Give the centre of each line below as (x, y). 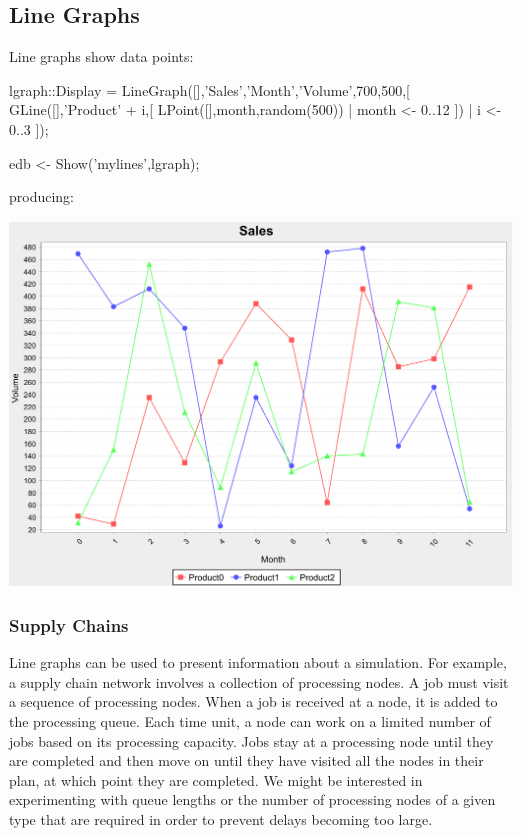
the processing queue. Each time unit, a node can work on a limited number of (250, 721)
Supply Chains (69, 624)
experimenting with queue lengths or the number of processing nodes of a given (252, 799)
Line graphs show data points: (101, 56)
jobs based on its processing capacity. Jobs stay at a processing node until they (251, 740)
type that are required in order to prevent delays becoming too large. (221, 819)
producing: (42, 196)
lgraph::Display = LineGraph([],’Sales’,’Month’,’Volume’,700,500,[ (210, 89)
